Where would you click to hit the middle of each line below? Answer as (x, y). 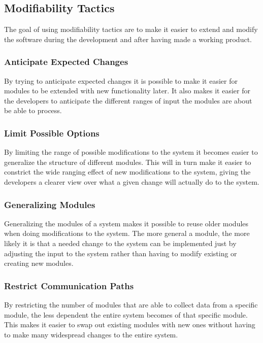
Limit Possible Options (52, 133)
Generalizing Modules (50, 204)
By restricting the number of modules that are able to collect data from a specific (131, 304)
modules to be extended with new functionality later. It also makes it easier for (127, 91)
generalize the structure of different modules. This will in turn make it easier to (128, 162)
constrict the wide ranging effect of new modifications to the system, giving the (127, 172)
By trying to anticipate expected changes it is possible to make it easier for (121, 80)
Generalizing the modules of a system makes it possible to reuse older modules (126, 223)
